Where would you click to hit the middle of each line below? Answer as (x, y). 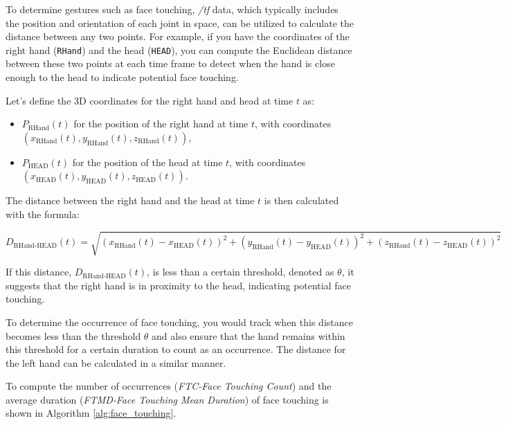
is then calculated (301, 200)
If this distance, (39, 272)
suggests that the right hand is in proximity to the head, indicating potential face (178, 285)
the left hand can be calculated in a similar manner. (116, 362)
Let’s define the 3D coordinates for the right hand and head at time (150, 100)
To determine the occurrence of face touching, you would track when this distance (179, 322)
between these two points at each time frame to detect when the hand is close (170, 63)
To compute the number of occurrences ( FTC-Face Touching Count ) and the (169, 386)
